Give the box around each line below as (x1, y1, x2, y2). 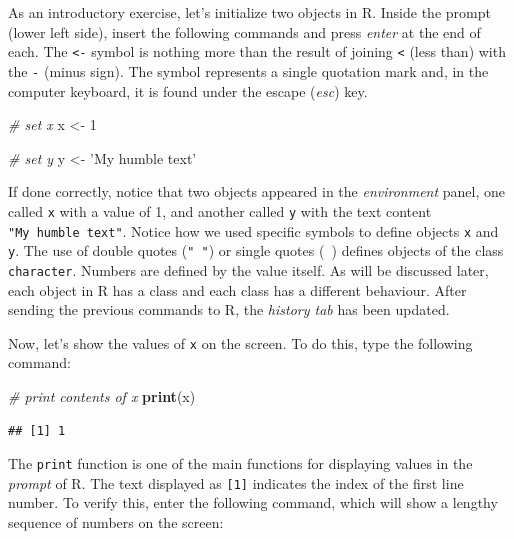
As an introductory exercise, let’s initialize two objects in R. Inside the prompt (8, 2, 491, 22)
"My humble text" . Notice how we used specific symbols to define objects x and (8, 220, 499, 241)
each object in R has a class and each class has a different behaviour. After (8, 279, 467, 300)
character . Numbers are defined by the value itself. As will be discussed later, (8, 259, 489, 280)
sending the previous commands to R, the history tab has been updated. (8, 299, 450, 320)
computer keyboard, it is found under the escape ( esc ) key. (8, 80, 368, 101)
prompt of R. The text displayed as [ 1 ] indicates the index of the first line (8, 472, 464, 493)
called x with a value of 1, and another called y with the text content (8, 200, 432, 221)
